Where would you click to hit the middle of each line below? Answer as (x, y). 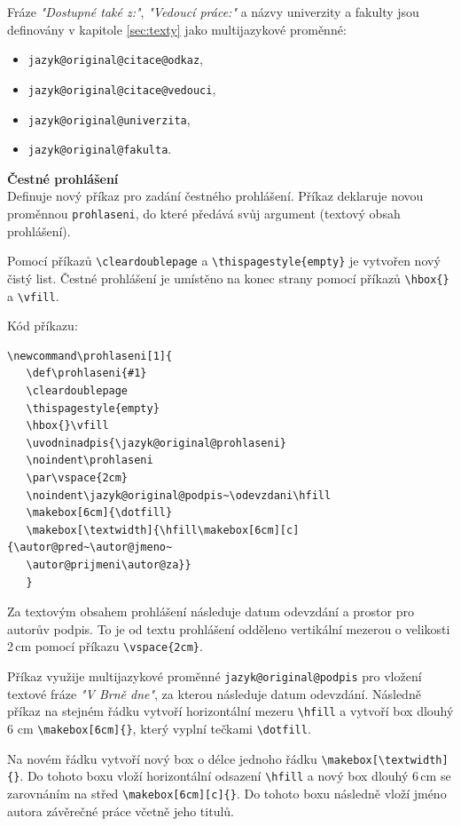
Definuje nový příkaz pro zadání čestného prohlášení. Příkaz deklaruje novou (215, 196)
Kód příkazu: (43, 326)
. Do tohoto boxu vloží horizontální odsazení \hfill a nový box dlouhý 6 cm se (235, 776)
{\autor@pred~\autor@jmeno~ (90, 548)
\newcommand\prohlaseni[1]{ (90, 356)
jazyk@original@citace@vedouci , (122, 88)
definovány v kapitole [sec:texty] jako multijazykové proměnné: (177, 29)
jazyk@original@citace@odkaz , (115, 59)
